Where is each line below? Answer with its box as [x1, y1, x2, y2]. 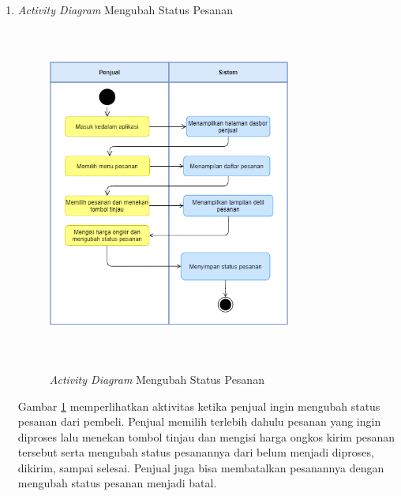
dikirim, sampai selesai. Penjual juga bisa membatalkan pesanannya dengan [17, 459, 384, 475]
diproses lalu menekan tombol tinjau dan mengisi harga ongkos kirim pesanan [17, 428, 395, 445]
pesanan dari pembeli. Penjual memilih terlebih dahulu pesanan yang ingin [17, 413, 381, 430]
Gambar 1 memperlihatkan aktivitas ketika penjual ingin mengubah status [17, 397, 380, 414]
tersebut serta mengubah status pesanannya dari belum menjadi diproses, [17, 444, 374, 460]
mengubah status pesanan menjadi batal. [17, 475, 217, 491]
